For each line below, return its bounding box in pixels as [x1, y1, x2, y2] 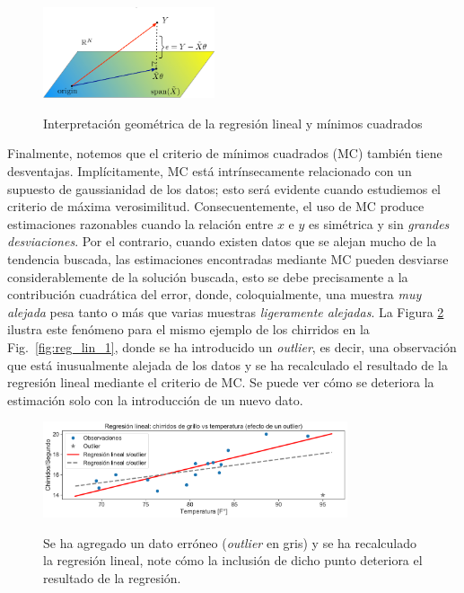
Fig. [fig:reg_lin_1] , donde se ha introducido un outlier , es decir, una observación [7, 337, 457, 356]
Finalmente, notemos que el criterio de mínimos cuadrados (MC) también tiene [7, 144, 442, 163]
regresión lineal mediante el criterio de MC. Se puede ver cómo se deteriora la [7, 373, 434, 392]
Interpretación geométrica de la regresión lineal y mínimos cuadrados [43, 113, 423, 132]
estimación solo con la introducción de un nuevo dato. [7, 390, 303, 409]
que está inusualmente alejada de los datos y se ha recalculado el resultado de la [7, 355, 448, 374]
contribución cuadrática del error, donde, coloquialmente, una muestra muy [7, 285, 422, 304]
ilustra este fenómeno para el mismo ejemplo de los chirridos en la [7, 320, 370, 339]
